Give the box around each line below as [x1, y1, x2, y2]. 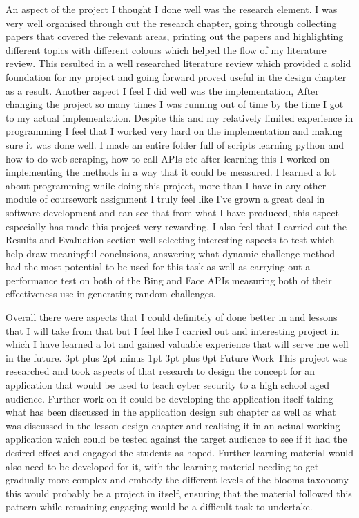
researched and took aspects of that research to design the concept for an [6, 364, 316, 378]
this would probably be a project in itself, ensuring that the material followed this [6, 485, 352, 500]
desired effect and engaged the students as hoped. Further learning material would [6, 445, 353, 459]
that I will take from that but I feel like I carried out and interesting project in [6, 323, 340, 337]
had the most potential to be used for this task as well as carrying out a [6, 259, 311, 274]
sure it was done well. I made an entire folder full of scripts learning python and [6, 137, 345, 151]
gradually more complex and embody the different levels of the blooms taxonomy [6, 472, 349, 487]
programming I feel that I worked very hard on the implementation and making [6, 124, 343, 138]
